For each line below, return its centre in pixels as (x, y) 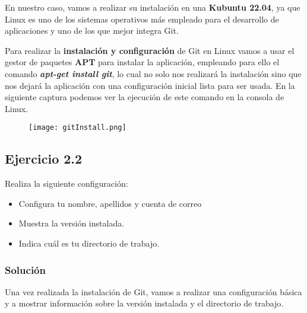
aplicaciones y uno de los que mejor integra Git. (92, 31)
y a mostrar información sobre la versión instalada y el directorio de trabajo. (144, 303)
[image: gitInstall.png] (77, 128)
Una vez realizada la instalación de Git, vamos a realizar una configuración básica (153, 291)
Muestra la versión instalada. (72, 223)
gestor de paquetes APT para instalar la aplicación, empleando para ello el (142, 62)
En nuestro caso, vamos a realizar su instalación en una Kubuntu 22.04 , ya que (153, 7)
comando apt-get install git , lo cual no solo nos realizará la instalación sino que (153, 73)
